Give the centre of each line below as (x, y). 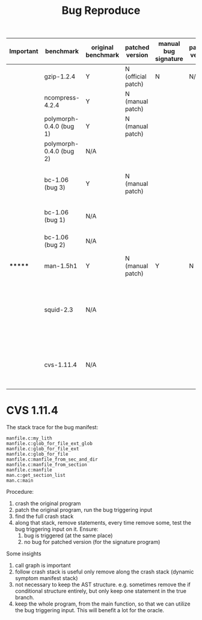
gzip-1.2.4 (60, 77)
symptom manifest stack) (46, 578)
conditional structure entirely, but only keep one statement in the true (100, 591)
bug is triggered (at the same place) (68, 535)
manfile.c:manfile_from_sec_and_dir (52, 459)
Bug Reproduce (101, 11)
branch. (25, 598)
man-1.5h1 (61, 266)
